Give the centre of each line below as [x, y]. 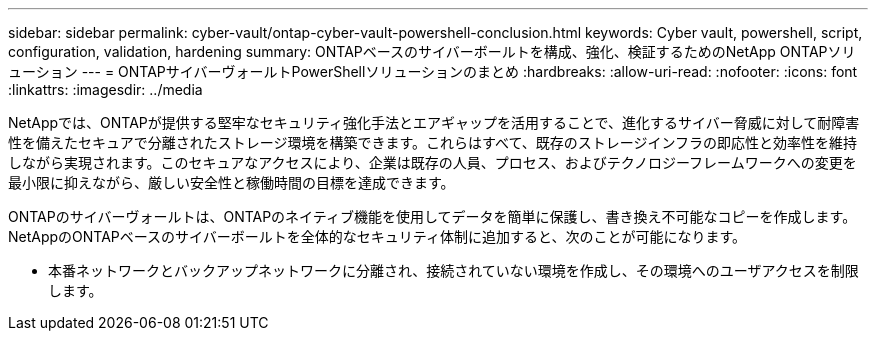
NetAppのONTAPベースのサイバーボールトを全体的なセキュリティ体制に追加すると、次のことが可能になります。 [377, 236]
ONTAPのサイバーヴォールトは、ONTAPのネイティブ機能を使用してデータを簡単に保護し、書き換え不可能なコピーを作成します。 [432, 216]
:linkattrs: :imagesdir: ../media [105, 89]
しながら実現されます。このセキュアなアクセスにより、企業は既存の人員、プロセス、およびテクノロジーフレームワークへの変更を [432, 162]
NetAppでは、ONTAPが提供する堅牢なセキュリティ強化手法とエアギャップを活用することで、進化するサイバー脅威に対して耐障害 [434, 122]
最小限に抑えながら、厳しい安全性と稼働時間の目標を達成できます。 [231, 182]
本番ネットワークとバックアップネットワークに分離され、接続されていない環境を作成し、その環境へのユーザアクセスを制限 [453, 270]
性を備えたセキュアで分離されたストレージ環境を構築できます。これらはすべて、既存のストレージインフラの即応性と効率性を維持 [433, 142]
